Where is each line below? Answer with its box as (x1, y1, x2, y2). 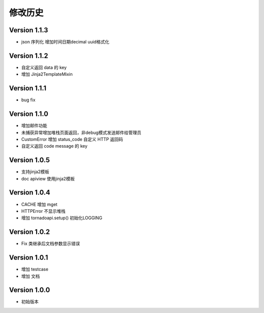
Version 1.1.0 (9, 110, 48, 118)
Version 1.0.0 (9, 286, 50, 294)
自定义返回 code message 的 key (21, 143, 88, 149)
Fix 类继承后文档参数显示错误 (21, 241, 80, 246)
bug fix (21, 97, 36, 103)
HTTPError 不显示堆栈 (21, 208, 66, 214)
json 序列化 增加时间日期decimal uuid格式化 (21, 39, 110, 45)
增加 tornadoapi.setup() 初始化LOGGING (21, 215, 103, 221)
